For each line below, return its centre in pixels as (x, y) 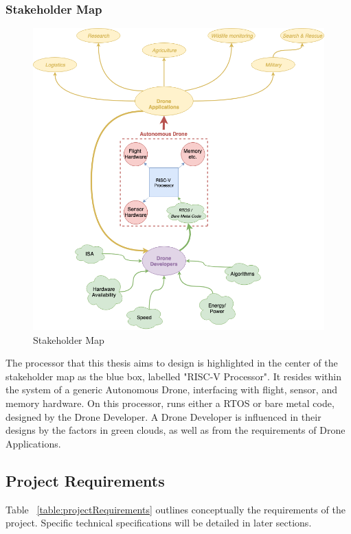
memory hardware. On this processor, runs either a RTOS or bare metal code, (170, 403)
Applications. (33, 443)
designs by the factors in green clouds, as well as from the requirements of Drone (175, 430)
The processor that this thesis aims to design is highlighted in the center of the (172, 363)
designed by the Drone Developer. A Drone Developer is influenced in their (163, 416)
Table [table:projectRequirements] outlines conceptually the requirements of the (175, 509)
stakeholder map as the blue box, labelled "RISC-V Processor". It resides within (174, 376)
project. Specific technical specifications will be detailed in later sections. (159, 523)
